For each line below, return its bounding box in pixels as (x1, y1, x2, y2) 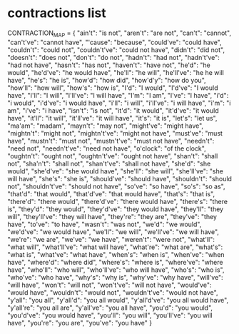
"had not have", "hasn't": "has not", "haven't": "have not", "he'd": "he (7, 61, 210, 69)
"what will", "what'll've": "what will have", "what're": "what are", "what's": (7, 243, 223, 251)
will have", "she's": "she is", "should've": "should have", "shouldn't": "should (7, 174, 232, 183)
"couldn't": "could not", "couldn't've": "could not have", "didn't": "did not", (7, 45, 225, 54)
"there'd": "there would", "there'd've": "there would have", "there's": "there (7, 197, 228, 206)
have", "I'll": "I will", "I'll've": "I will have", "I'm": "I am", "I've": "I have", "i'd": (7, 91, 229, 99)
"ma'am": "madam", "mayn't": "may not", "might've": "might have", (7, 121, 204, 130)
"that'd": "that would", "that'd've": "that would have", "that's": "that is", (7, 189, 215, 198)
